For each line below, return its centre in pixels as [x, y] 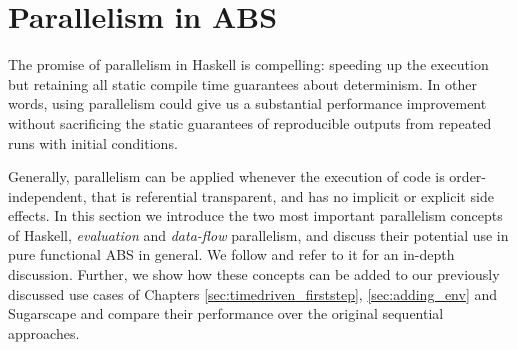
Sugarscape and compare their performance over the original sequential [226, 313]
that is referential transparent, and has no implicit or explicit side [292, 195]
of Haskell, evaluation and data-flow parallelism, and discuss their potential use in [258, 234]
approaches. [44, 332]
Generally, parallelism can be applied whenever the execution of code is [226, 176]
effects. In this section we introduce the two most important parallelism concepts [255, 215]
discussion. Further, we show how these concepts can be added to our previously [254, 274]
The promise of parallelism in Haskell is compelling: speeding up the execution [248, 64]
